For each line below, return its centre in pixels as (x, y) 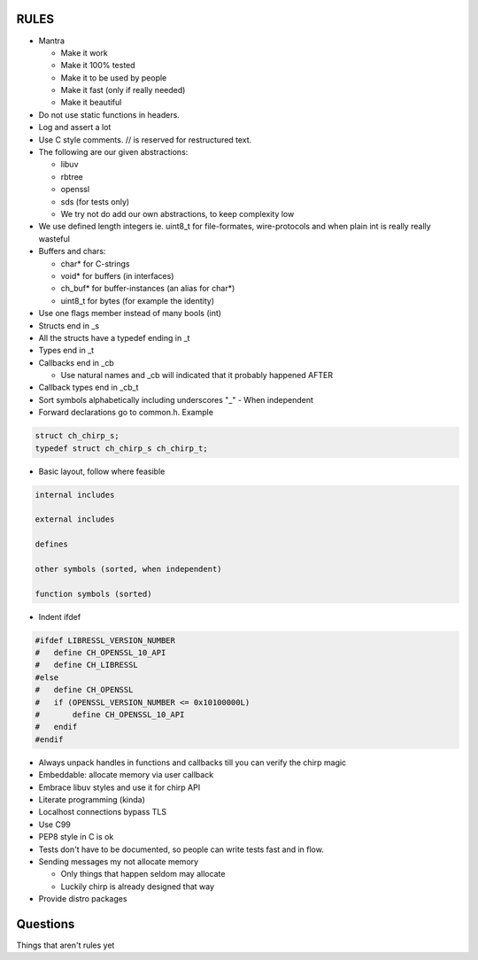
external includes (75, 519)
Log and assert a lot (75, 128)
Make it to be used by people (114, 77)
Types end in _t (66, 351)
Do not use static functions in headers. (109, 114)
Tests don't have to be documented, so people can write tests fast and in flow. (181, 849)
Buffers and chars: (72, 252)
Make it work (84, 52)
